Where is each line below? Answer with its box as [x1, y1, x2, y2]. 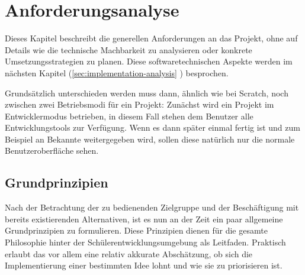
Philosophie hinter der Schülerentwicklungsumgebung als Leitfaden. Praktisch [5, 236, 286, 248]
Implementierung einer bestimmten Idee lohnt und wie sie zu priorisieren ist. [5, 259, 282, 271]
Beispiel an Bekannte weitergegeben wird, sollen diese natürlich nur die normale [5, 132, 295, 145]
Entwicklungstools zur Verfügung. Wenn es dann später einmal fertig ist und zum [5, 121, 300, 134]
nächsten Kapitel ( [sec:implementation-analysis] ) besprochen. [5, 66, 229, 79]
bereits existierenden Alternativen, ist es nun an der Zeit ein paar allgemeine [5, 212, 283, 225]
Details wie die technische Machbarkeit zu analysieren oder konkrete [5, 43, 252, 56]
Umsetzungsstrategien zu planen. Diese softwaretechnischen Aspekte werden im [5, 55, 293, 67]
